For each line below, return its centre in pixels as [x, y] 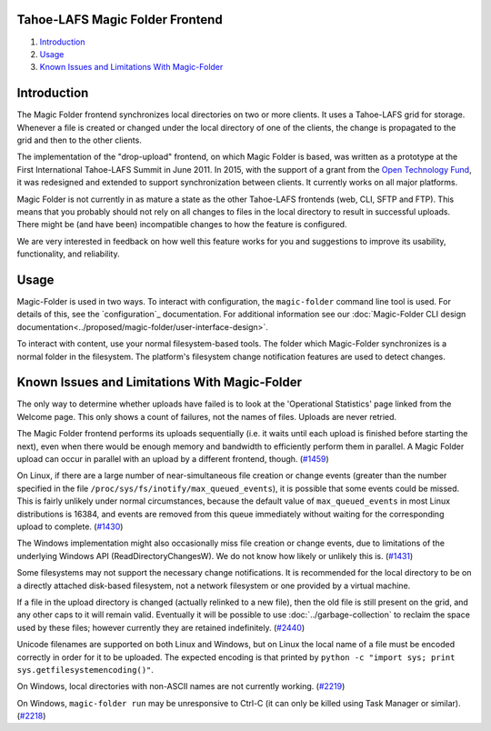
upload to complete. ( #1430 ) [70, 526]
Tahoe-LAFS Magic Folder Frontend [120, 20]
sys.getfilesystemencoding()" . [85, 669]
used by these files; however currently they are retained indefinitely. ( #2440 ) [161, 627]
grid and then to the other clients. [80, 140]
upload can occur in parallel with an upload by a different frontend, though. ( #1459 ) [173, 459]
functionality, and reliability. [68, 254]
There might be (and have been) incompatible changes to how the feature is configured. [182, 225]
